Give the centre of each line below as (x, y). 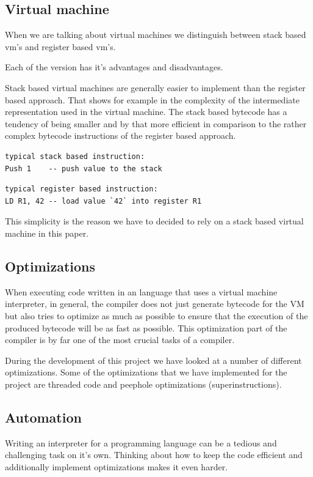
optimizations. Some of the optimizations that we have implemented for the (146, 372)
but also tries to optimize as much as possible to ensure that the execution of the (156, 315)
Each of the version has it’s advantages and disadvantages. (114, 67)
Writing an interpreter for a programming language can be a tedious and (141, 442)
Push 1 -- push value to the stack (84, 168)
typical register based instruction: (81, 189)
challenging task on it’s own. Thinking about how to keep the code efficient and (154, 455)
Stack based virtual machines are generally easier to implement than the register (155, 87)
